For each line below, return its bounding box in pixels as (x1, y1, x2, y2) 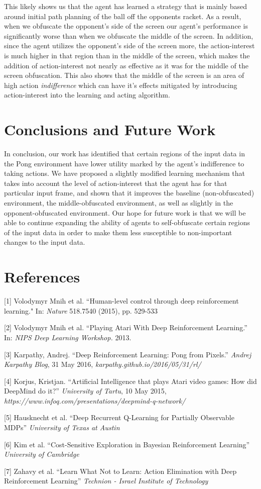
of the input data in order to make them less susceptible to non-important (4, 227, 232, 237)
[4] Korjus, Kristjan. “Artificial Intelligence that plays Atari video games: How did (4, 375, 257, 386)
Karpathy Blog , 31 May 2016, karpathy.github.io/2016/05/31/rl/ (4, 359, 201, 369)
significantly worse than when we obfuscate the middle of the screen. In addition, (4, 30, 253, 41)
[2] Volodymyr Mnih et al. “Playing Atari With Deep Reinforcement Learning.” (4, 322, 247, 333)
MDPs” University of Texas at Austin (4, 422, 120, 433)
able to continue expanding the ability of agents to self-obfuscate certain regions (4, 217, 250, 228)
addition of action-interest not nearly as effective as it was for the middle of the (4, 60, 248, 70)
